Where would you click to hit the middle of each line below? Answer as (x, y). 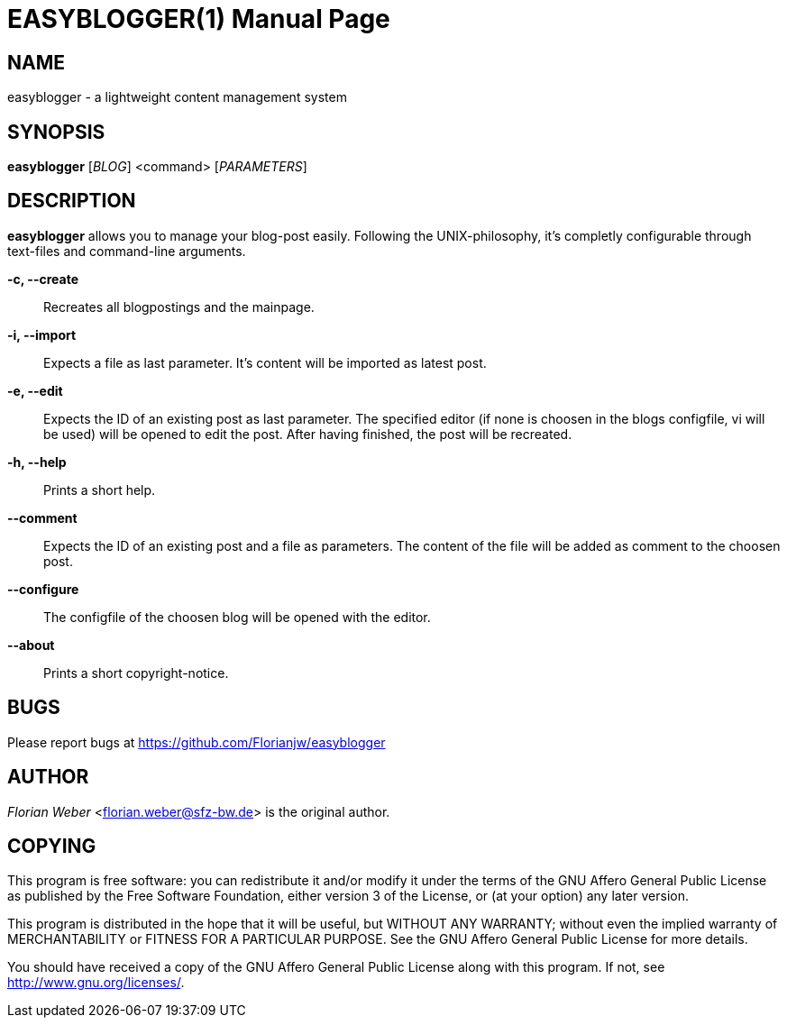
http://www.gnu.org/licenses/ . (96, 983)
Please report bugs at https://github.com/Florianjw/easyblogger (197, 742)
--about (31, 645)
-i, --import (42, 334)
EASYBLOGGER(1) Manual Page (199, 19)
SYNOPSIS (56, 132)
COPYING (52, 846)
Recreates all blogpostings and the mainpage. (179, 307)
